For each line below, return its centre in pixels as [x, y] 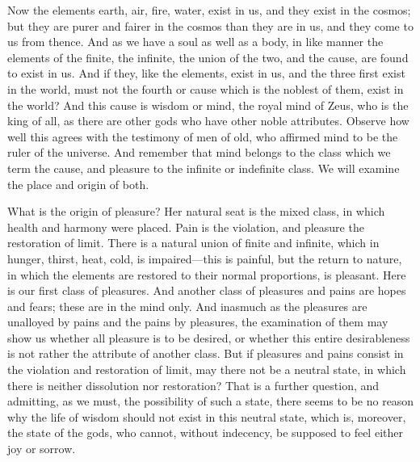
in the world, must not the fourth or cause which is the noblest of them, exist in [206, 88]
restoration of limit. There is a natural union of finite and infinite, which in [193, 243]
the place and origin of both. [78, 184]
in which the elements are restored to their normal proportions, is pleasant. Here [207, 274]
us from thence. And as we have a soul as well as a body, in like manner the [195, 42]
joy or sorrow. [42, 449]
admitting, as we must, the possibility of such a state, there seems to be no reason [211, 401]
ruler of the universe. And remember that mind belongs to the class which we [199, 152]
